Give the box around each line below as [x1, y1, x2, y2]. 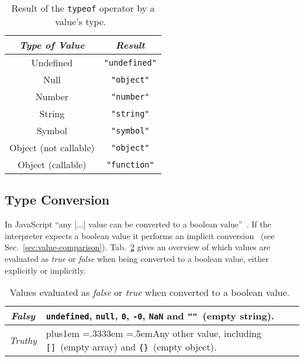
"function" [106, 159, 154, 169]
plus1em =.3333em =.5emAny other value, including [46, 326, 261, 340]
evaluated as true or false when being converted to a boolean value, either [5, 252, 269, 264]
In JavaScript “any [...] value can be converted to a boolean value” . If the [5, 218, 271, 230]
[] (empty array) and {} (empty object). [46, 340, 217, 354]
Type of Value [19, 38, 85, 52]
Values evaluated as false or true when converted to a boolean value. [9, 285, 290, 299]
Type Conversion [5, 190, 110, 209]
